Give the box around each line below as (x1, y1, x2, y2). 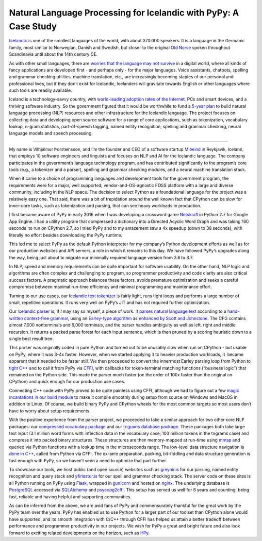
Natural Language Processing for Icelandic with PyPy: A (9, 7, 239, 18)
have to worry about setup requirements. (9, 408, 91, 414)
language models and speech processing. (9, 130, 93, 136)
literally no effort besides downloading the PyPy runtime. (9, 232, 123, 238)
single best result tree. (9, 336, 54, 341)
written (9, 315, 23, 321)
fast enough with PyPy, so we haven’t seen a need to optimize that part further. (9, 457, 167, 463)
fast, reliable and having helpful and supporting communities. (9, 493, 132, 500)
